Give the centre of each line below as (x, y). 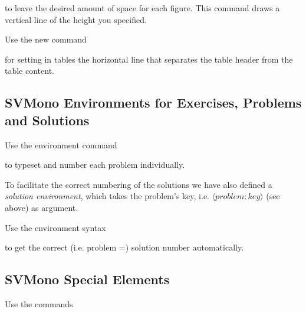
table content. (29, 71)
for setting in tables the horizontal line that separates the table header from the (149, 59)
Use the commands (39, 303)
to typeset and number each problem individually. (95, 165)
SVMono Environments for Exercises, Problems (153, 103)
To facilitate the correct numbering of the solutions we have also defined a (139, 184)
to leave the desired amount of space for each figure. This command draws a (142, 8)
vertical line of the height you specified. (76, 19)
